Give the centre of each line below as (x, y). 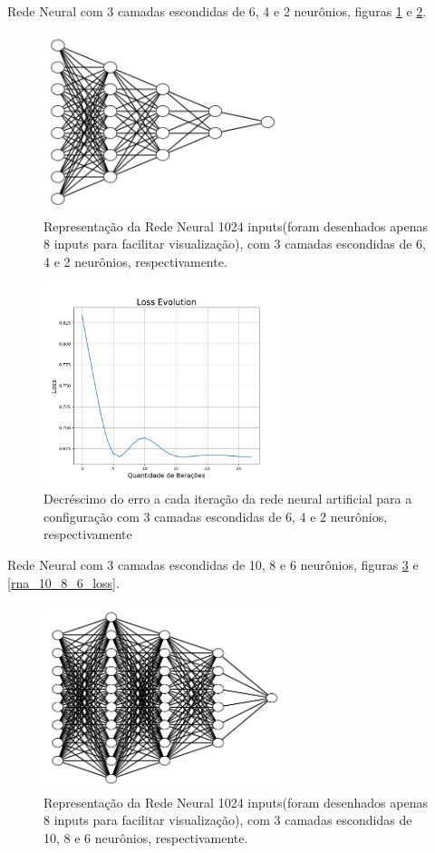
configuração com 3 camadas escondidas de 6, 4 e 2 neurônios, (216, 516)
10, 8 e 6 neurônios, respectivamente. (146, 837)
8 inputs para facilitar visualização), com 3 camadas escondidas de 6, (235, 244)
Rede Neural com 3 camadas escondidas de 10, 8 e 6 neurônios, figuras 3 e (213, 564)
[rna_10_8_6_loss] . (63, 582)
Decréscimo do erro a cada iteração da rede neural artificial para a (228, 499)
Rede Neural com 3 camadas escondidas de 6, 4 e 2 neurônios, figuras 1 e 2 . (217, 11)
